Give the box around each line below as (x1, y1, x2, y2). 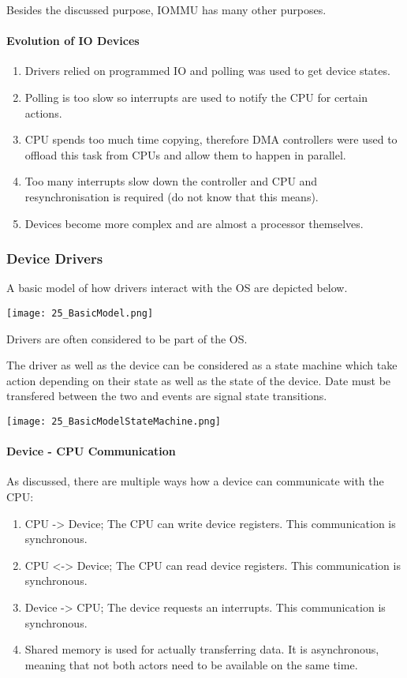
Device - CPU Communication (6, 443, 176, 459)
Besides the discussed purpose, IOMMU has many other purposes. (6, 2, 327, 17)
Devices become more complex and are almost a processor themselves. (24, 215, 364, 231)
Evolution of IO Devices (6, 32, 140, 49)
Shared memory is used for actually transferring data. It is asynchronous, (24, 641, 379, 657)
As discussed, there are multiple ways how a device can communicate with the (6, 473, 384, 489)
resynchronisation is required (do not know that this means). (24, 188, 319, 204)
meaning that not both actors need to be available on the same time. (24, 656, 358, 672)
